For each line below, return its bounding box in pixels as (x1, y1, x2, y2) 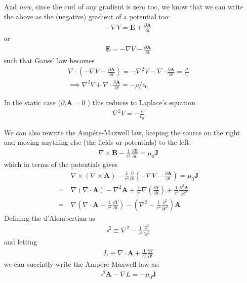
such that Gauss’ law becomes (4, 55, 95, 65)
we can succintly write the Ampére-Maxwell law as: (4, 258, 160, 269)
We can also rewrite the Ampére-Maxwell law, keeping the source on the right (4, 127, 240, 137)
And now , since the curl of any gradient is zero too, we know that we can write (4, 1, 244, 11)
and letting (4, 237, 37, 247)
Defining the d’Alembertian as (4, 212, 95, 223)
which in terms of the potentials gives (4, 159, 118, 169)
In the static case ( (4, 97, 61, 108)
